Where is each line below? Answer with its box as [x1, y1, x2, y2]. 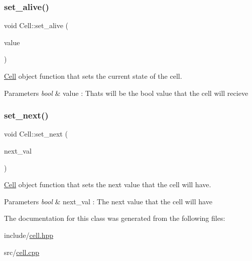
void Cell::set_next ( [4, 128, 68, 139]
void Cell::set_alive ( [4, 20, 69, 31]
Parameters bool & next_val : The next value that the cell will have [4, 196, 212, 206]
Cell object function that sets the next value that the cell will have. [4, 179, 211, 190]
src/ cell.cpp [4, 246, 40, 257]
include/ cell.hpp [4, 229, 54, 240]
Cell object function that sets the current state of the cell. [4, 71, 182, 81]
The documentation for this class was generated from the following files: [4, 213, 225, 223]
